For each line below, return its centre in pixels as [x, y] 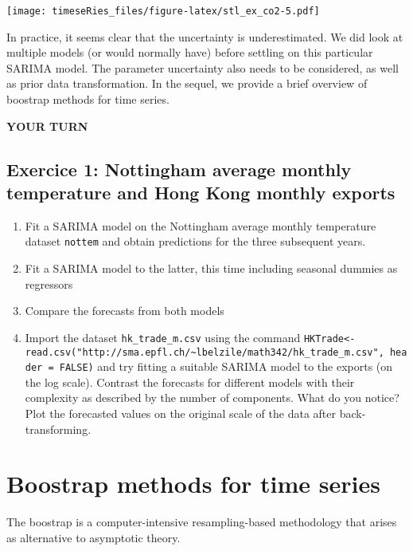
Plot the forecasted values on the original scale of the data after [180, 413]
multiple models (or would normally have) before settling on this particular [190, 52]
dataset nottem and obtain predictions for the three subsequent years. [195, 241]
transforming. [58, 429]
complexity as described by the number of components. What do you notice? [212, 398]
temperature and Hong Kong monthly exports [201, 192]
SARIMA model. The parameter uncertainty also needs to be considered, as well [203, 67]
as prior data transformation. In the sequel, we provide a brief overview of [187, 83]
